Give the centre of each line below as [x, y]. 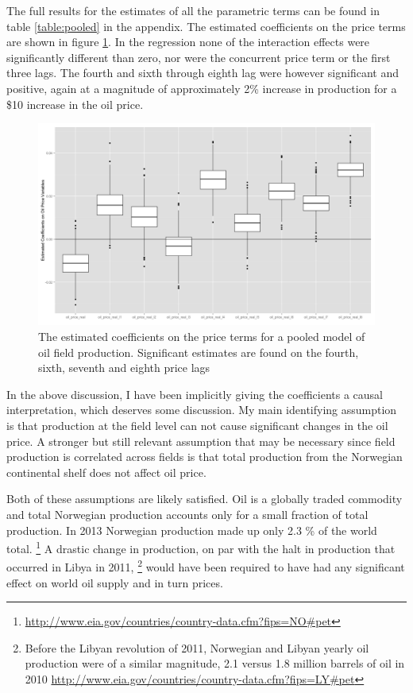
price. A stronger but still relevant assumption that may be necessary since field [201, 441]
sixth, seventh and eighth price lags [124, 368]
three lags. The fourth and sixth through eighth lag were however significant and [203, 73]
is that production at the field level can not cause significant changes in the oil [197, 425]
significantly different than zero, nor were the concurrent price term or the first [199, 57]
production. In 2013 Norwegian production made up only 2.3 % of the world [192, 530]
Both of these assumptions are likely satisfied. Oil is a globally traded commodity [205, 499]
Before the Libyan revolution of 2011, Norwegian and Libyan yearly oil [197, 647]
